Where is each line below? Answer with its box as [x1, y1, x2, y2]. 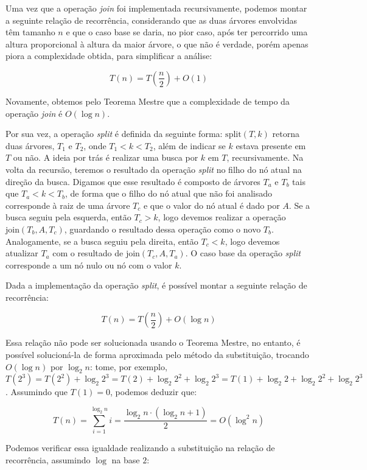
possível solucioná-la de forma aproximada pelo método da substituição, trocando [5, 348, 309, 361]
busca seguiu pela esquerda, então [5, 211, 131, 223]
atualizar [5, 247, 38, 259]
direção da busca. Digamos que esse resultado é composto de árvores [5, 175, 260, 188]
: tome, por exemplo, [89, 360, 167, 373]
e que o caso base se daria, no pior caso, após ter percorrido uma [66, 26, 308, 38]
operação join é [5, 107, 63, 119]
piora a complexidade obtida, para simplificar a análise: [5, 49, 212, 62]
